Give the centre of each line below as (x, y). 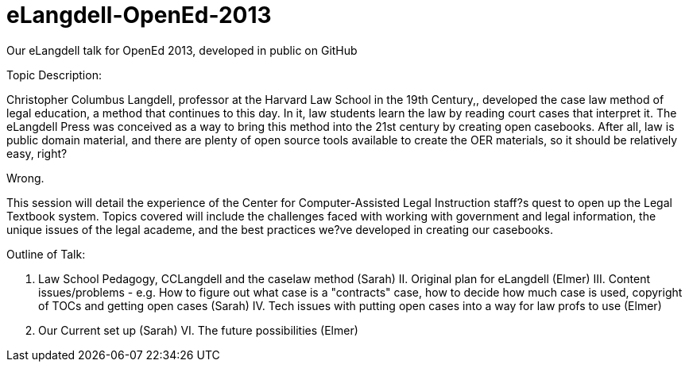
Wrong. (25, 178)
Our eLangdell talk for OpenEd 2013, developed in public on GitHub (182, 50)
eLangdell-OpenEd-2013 (139, 15)
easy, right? (37, 153)
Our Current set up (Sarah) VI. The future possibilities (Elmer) (198, 330)
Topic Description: (54, 75)
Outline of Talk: (46, 254)
